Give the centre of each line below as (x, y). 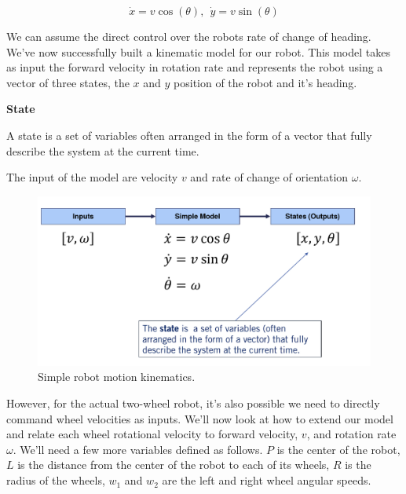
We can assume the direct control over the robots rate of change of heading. (189, 36)
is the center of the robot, (338, 449)
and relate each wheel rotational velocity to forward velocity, (152, 434)
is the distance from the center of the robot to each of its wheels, (174, 465)
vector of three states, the (68, 82)
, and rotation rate (351, 434)
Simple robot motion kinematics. (117, 377)
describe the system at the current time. (103, 150)
